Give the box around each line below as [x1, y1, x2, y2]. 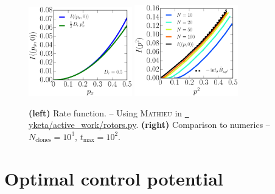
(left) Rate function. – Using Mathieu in [29, 106, 183, 119]
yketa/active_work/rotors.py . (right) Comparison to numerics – [29, 118, 270, 131]
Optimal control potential [4, 166, 223, 190]
